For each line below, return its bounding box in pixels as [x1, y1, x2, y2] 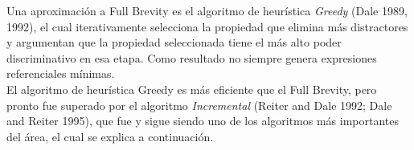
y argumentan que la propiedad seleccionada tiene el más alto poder [6, 34, 342, 51]
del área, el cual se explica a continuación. [6, 128, 214, 144]
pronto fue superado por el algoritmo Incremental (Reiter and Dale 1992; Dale [6, 96, 392, 113]
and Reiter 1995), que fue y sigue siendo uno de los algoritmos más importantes [6, 112, 400, 129]
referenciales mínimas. [6, 65, 115, 82]
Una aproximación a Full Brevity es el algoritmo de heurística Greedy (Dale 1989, [6, 2, 408, 18]
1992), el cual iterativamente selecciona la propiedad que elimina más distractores [6, 18, 408, 34]
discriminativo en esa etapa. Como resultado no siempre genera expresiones [6, 49, 377, 66]
